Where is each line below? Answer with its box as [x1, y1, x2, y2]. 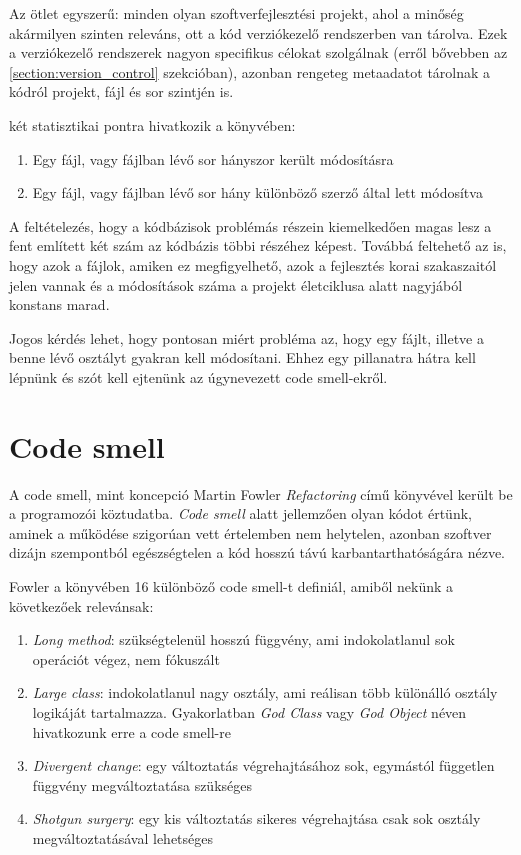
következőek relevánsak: [9, 595, 154, 616]
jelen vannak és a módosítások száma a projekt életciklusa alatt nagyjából [9, 274, 463, 295]
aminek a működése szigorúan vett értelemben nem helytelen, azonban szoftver [9, 522, 492, 543]
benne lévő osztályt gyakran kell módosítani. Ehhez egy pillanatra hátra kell [9, 347, 476, 368]
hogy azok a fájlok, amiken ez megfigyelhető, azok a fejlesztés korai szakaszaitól [9, 254, 497, 275]
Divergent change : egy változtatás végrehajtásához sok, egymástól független [32, 755, 495, 776]
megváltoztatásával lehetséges [32, 827, 214, 848]
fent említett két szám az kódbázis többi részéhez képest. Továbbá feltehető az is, [9, 235, 507, 256]
